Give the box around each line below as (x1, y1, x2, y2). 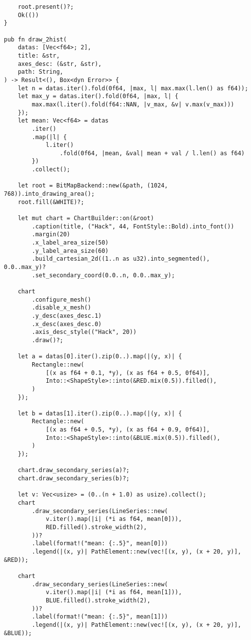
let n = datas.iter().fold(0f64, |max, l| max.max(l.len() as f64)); (18, 84, 249, 92)
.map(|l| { (32, 133, 67, 141)
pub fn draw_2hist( (4, 36, 67, 43)
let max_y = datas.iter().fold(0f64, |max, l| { (18, 93, 178, 100)
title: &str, (18, 52, 60, 59)
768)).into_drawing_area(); (4, 190, 95, 198)
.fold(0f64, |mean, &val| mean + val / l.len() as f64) (59, 149, 245, 157)
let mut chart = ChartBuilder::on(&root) (18, 215, 154, 222)
